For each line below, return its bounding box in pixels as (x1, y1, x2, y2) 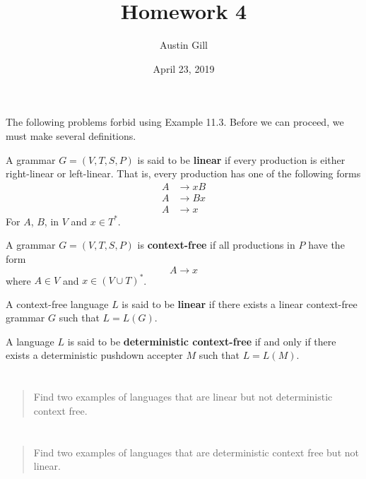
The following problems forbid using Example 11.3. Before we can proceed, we (6, 114, 344, 129)
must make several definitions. (6, 128, 136, 143)
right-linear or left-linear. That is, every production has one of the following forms (6, 166, 361, 181)
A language (6, 333, 54, 348)
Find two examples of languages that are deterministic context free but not (33, 444, 359, 459)
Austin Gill (160, 37, 208, 52)
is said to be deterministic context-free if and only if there (67, 333, 336, 348)
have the (308, 237, 345, 252)
